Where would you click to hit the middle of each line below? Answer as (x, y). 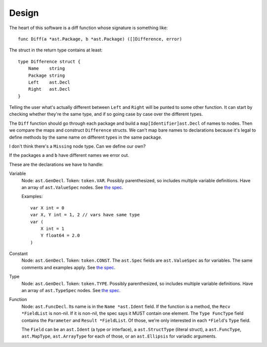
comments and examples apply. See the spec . (68, 267)
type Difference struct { (49, 61)
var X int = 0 (47, 208)
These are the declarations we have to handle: (56, 164)
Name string (46, 69)
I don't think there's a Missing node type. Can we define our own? (77, 147)
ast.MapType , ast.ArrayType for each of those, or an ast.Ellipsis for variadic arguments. (119, 336)
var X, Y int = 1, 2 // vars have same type (85, 215)
